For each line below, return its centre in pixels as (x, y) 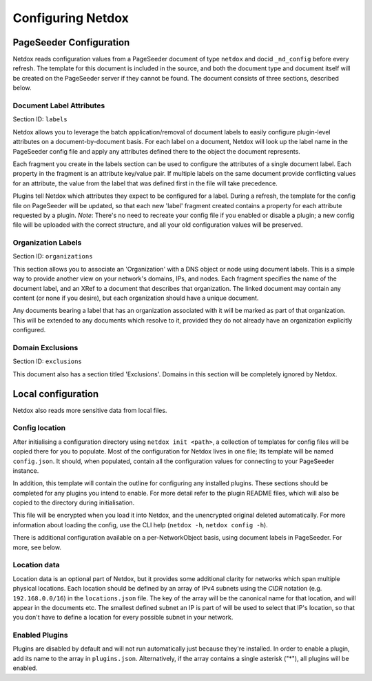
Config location (39, 428)
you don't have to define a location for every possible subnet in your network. (123, 618)
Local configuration (56, 394)
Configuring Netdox (71, 18)
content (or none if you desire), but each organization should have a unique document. (136, 298)
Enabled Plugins (40, 636)
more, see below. (37, 547)
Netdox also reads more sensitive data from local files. (90, 410)
